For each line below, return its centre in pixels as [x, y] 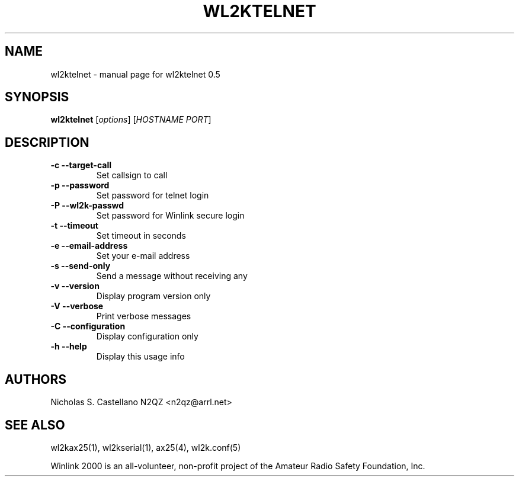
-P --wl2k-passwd [87, 206]
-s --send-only [81, 266]
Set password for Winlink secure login [170, 216]
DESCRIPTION [47, 142]
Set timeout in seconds [141, 236]
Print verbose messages [144, 316]
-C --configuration [88, 326]
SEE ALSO [35, 425]
